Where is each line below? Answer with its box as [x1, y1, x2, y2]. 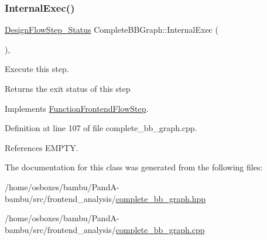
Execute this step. [5, 63, 69, 75]
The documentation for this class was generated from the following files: [5, 161, 263, 173]
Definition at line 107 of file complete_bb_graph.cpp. [5, 122, 197, 134]
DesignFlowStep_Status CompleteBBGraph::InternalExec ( [5, 23, 218, 36]
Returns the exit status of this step [5, 83, 131, 94]
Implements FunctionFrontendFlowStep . [5, 102, 149, 114]
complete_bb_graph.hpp [115, 192, 206, 204]
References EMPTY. [5, 141, 78, 153]
